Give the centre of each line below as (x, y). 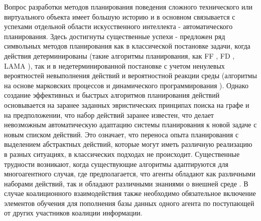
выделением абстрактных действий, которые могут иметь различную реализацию (128, 144)
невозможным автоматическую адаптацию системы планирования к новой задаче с (130, 125)
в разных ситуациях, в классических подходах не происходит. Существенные (122, 154)
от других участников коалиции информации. (73, 213)
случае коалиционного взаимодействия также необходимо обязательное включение (130, 193)
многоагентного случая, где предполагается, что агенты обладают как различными (130, 174)
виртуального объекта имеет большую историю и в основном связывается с (120, 16)
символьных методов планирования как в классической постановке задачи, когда (127, 46)
